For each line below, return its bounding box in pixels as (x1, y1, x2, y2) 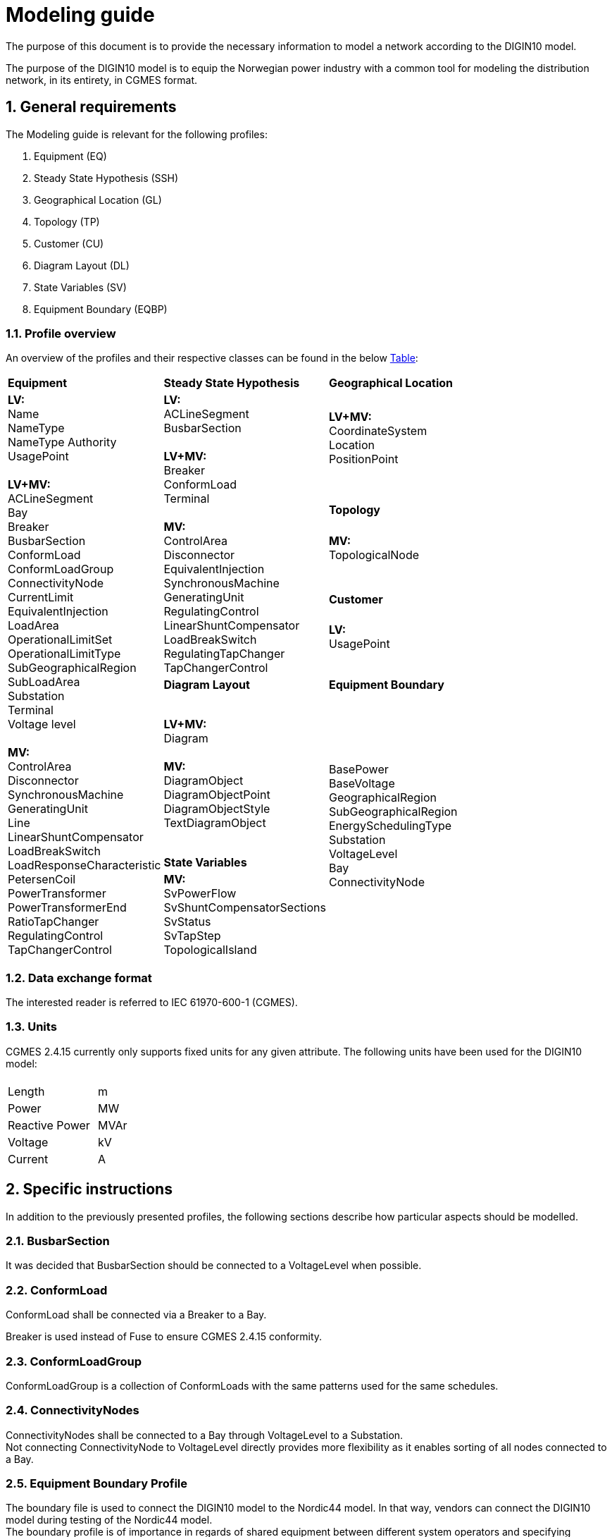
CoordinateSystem (328, 423, 427, 438)
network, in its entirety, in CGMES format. (6, 73, 198, 86)
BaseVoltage (328, 776, 395, 791)
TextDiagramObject (163, 816, 266, 831)
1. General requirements (6, 98, 177, 116)
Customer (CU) (34, 237, 104, 250)
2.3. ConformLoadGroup (6, 1354, 142, 1368)
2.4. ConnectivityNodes (6, 1403, 139, 1418)
